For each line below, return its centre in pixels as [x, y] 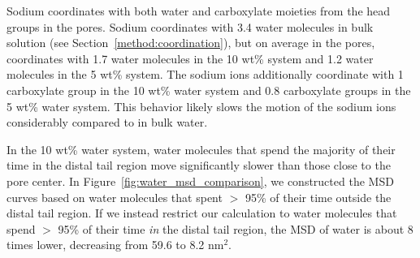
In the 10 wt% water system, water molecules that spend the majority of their [201, 149]
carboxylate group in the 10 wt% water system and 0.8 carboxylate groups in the [209, 90]
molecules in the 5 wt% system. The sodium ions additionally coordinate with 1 [205, 74]
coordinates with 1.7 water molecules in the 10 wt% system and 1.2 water [190, 58]
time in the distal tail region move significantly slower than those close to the [199, 165]
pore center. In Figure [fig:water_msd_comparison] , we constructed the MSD [200, 181]
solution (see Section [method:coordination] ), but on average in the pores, [191, 43]
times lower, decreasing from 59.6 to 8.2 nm [115, 245]
